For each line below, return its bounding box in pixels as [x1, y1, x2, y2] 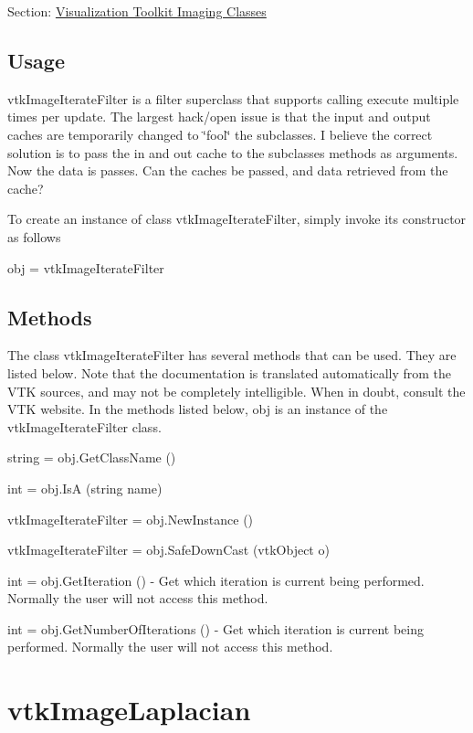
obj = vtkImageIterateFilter [7, 258, 164, 277]
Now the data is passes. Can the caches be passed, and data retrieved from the [7, 161, 448, 180]
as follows [7, 227, 61, 246]
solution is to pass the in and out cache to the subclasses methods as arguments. [7, 143, 458, 162]
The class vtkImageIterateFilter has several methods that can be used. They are [7, 345, 457, 365]
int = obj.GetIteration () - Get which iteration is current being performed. [7, 570, 425, 590]
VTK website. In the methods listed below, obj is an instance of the [7, 399, 388, 419]
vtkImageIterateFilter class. [7, 417, 162, 436]
